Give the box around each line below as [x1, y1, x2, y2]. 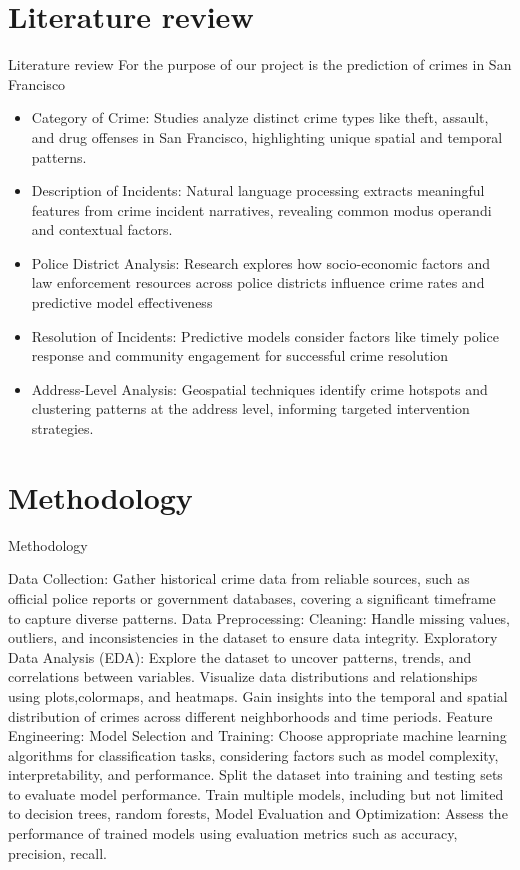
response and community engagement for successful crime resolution [31, 345, 449, 366]
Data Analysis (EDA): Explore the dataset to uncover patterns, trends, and [8, 646, 472, 667]
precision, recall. [8, 842, 107, 863]
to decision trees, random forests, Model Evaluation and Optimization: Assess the [8, 803, 508, 824]
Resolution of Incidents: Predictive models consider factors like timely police [31, 325, 499, 346]
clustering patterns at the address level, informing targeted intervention [31, 398, 470, 419]
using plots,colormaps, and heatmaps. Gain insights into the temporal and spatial [8, 685, 508, 706]
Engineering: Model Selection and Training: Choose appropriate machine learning [8, 725, 507, 746]
